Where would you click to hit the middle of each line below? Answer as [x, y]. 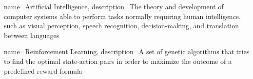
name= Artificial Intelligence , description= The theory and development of [114, 6]
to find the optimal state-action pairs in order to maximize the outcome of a [118, 61]
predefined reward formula [43, 70]
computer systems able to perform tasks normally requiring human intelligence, [122, 16]
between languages [32, 35]
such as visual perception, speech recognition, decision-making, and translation [122, 26]
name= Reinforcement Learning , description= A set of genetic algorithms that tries [127, 51]
